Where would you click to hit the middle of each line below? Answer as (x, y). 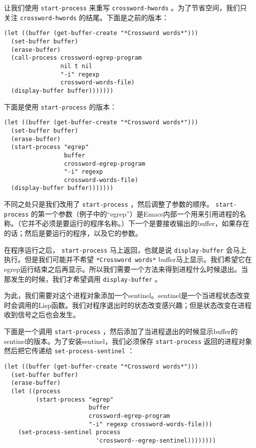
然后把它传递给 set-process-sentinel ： (69, 351)
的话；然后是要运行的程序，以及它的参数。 (73, 233)
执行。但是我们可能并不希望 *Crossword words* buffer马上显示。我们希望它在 (128, 259)
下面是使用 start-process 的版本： (60, 106)
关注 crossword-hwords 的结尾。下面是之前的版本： (86, 17)
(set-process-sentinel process (69, 432)
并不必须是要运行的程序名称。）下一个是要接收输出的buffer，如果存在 (139, 223)
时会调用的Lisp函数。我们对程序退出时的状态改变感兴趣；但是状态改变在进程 (128, 305)
